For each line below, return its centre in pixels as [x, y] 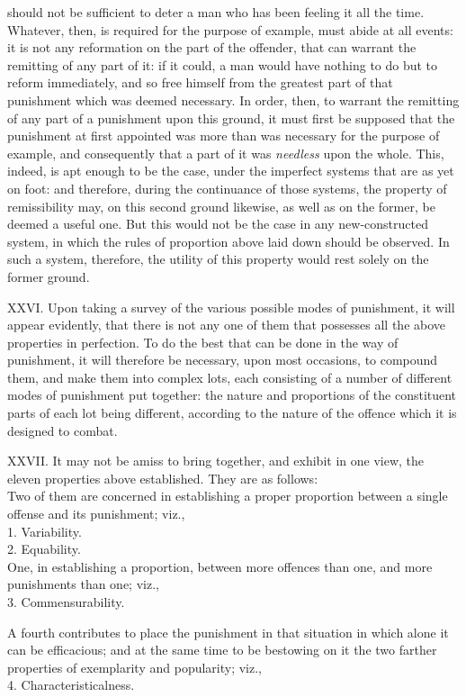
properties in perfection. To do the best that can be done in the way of [203, 342]
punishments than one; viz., [83, 584]
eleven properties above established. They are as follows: [163, 478]
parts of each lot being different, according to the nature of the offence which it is [232, 413]
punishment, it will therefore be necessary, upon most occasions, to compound [223, 360]
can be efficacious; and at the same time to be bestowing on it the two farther [222, 650]
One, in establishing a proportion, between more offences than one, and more [220, 566]
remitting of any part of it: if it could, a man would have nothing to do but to [223, 64]
